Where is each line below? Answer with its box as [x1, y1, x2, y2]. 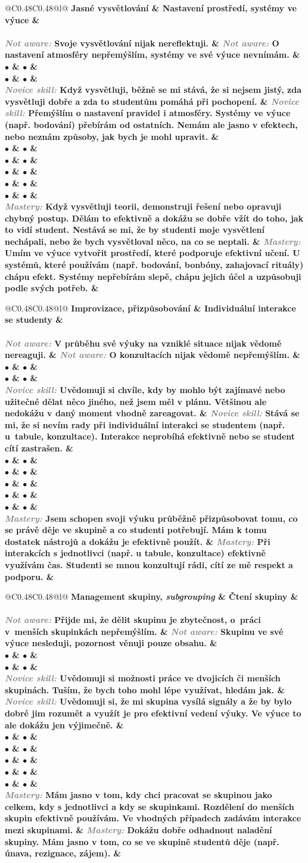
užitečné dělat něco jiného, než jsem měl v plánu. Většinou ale [5, 395, 267, 407]
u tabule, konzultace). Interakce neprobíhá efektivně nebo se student [5, 430, 295, 443]
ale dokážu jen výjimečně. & [5, 718, 124, 731]
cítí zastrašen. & [5, 441, 73, 454]
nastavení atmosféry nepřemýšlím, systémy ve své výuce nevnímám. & [5, 48, 300, 61]
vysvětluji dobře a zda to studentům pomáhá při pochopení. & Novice [5, 95, 300, 107]
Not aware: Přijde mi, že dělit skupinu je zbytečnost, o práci [5, 613, 261, 626]
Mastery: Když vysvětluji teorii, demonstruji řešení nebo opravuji [5, 200, 282, 213]
